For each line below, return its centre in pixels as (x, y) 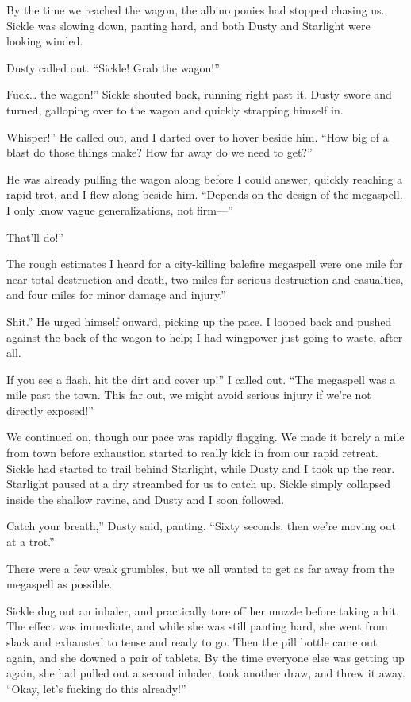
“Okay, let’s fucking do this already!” (96, 688)
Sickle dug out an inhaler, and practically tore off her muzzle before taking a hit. (203, 610)
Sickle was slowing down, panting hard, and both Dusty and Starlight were (188, 25)
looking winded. (45, 41)
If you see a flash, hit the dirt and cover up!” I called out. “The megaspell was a (201, 379)
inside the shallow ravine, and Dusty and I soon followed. (146, 499)
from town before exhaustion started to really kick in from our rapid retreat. (192, 453)
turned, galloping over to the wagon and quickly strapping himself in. (175, 109)
